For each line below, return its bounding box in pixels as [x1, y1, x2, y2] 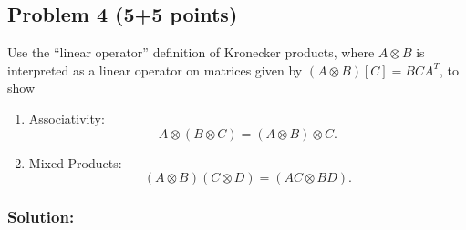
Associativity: [28, 108, 105, 127]
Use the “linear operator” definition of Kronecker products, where [7, 43, 375, 62]
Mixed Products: [28, 153, 122, 172]
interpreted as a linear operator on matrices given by [7, 60, 303, 79]
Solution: [7, 205, 75, 228]
